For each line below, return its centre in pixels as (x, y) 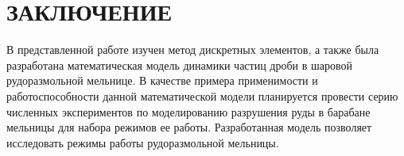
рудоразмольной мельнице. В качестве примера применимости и (162, 80)
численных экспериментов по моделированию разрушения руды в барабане (188, 111)
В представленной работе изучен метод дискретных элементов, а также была (193, 49)
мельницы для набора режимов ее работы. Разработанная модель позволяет (189, 127)
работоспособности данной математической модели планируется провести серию (202, 95)
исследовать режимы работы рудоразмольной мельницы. (143, 142)
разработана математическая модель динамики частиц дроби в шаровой (180, 65)
